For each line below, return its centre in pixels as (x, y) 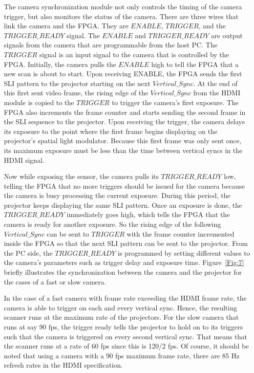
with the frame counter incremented (180, 233)
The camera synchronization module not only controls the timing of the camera (123, 6)
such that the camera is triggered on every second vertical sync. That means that (126, 336)
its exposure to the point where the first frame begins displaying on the (111, 131)
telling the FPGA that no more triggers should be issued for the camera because (124, 186)
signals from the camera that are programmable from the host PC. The (111, 45)
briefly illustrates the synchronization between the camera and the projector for (123, 272)
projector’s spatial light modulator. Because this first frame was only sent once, (123, 141)
